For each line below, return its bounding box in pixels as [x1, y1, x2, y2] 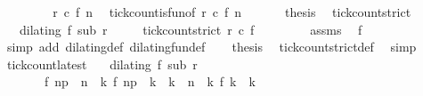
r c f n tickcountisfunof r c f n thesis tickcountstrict [53, 3, 411, 20]
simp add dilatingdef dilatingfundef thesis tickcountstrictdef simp [6, 37, 417, 56]
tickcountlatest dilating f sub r [6, 54, 198, 73]
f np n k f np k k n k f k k [44, 72, 256, 91]
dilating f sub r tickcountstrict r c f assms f [19, 20, 362, 38]
